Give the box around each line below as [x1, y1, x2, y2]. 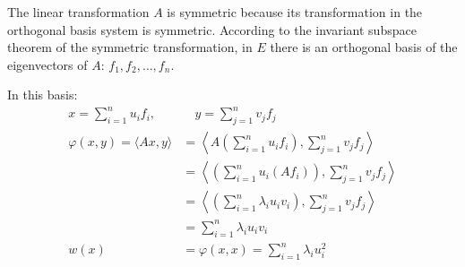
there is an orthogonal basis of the [270, 38, 458, 56]
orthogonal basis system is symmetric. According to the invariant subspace [7, 20, 417, 39]
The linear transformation [7, 3, 150, 21]
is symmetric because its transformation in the [167, 3, 423, 21]
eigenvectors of [7, 55, 88, 73]
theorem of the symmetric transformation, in [7, 38, 253, 56]
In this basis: [7, 85, 78, 104]
